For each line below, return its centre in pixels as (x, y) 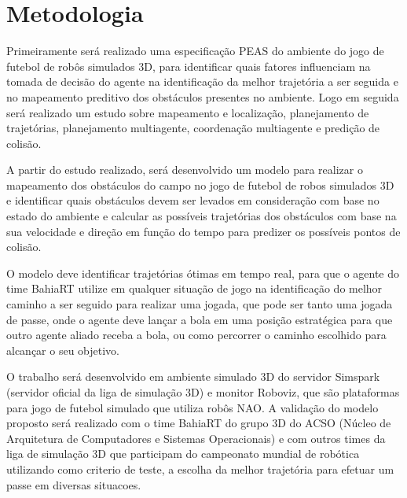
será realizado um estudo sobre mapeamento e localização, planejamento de (188, 112)
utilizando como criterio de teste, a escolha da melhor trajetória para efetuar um (200, 468)
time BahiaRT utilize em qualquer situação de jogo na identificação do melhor (194, 288)
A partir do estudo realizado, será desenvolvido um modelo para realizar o (185, 170)
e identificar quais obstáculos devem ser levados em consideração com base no (193, 200)
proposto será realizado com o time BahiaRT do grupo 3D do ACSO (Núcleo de (199, 423)
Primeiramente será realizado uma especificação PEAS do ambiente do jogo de (195, 51)
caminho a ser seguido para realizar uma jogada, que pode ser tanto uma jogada (200, 304)
